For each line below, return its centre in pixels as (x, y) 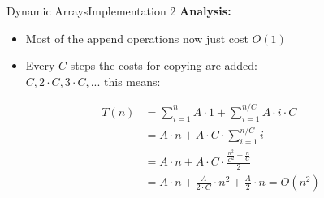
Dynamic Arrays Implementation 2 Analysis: (119, 11)
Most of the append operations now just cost (137, 38)
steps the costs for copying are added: (164, 65)
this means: (132, 81)
